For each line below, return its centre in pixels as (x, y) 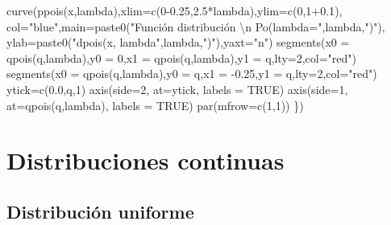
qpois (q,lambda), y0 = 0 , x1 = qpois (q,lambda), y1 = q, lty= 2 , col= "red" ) (181, 57)
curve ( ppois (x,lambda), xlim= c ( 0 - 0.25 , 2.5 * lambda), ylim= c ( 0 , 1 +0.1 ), (175, 10)
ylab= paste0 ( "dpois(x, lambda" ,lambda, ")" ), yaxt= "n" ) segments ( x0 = (178, 42)
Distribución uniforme (100, 211)
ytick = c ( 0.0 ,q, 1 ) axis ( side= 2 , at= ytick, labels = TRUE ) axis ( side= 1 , (177, 89)
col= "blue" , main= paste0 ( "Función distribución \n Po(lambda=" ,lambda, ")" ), (196, 26)
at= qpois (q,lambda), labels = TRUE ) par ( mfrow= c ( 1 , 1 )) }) (155, 105)
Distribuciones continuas (146, 160)
